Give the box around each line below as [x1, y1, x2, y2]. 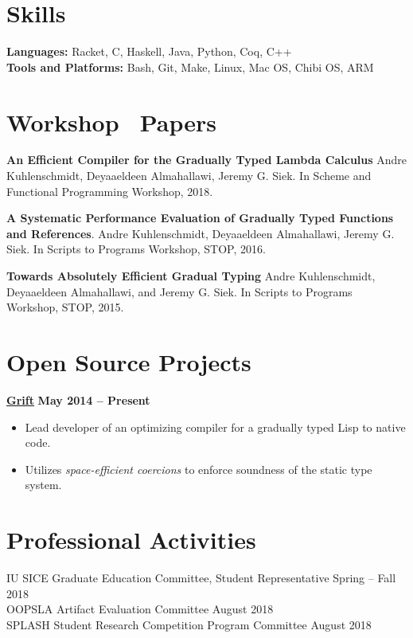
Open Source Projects [6, 345, 251, 378]
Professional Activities [6, 523, 256, 556]
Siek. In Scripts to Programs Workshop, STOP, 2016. [6, 241, 266, 257]
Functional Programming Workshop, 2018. [6, 182, 213, 199]
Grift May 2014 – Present [6, 391, 150, 408]
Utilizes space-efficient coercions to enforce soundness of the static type [25, 460, 372, 477]
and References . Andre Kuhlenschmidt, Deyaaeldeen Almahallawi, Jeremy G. [6, 225, 395, 241]
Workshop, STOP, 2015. [6, 299, 124, 315]
